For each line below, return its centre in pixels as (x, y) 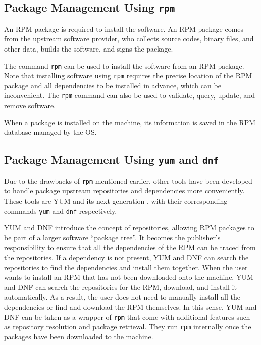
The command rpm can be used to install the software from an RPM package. (124, 65)
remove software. (30, 105)
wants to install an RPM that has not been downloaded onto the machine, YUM (129, 277)
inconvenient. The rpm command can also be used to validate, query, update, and (129, 95)
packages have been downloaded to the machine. (79, 336)
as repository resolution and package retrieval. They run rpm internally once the (128, 327)
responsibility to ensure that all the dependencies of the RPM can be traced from (130, 247)
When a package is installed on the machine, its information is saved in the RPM (130, 122)
